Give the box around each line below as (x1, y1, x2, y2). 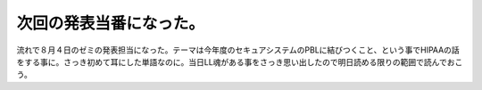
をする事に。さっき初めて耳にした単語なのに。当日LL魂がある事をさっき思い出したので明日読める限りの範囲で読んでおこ (16, 56, 463, 67)
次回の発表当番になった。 (16, 13, 205, 33)
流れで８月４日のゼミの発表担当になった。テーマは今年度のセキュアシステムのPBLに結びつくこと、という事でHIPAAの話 (16, 45, 460, 55)
